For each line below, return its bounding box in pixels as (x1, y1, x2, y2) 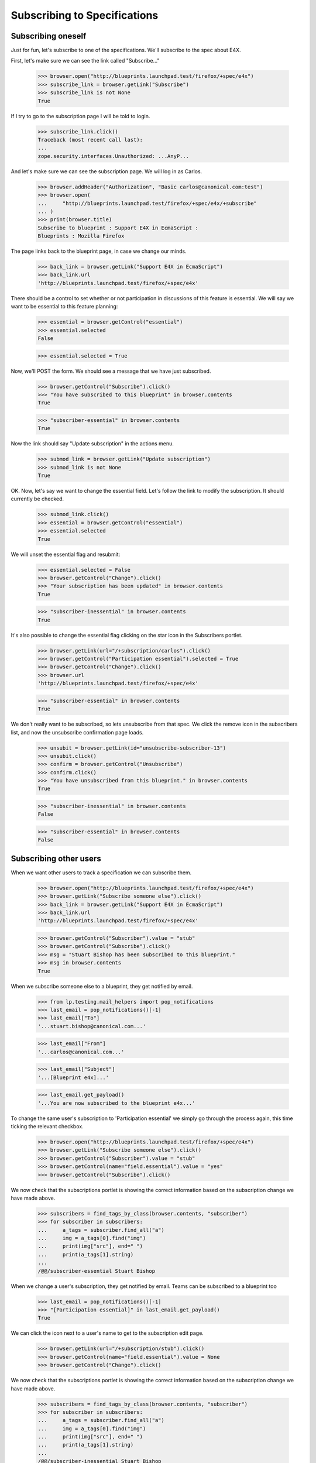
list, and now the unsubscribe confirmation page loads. (11, 729, 144, 736)
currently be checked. (11, 495, 64, 503)
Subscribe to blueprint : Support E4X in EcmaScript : (37, 224, 198, 231)
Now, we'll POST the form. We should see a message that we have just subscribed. (11, 368, 211, 375)
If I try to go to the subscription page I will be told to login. (11, 112, 150, 119)
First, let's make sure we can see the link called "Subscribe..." (11, 57, 160, 64)
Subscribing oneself (11, 31, 87, 41)
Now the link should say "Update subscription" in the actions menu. (11, 440, 174, 447)
